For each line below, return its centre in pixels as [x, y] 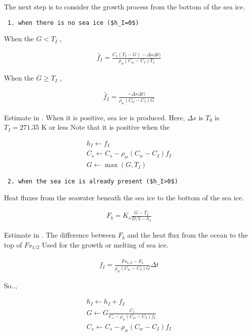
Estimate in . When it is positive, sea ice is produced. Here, [94, 117]
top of [13, 245]
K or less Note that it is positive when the [106, 127]
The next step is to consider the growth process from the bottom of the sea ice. [125, 6]
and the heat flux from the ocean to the [188, 235]
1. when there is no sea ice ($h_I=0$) [73, 23]
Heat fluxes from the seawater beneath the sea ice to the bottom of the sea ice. [124, 197]
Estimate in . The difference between [60, 235]
